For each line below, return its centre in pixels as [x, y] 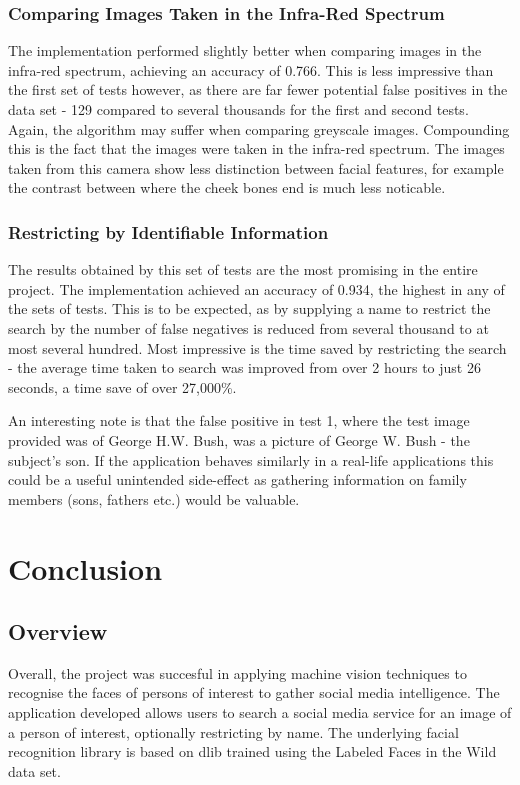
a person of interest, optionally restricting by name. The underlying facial [233, 731]
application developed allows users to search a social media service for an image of [260, 712]
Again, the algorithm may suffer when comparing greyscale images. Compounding [259, 128]
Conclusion [85, 567]
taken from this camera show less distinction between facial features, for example [256, 167]
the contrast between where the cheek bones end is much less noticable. [227, 187]
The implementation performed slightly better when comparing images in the [245, 50]
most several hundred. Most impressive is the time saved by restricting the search [257, 347]
